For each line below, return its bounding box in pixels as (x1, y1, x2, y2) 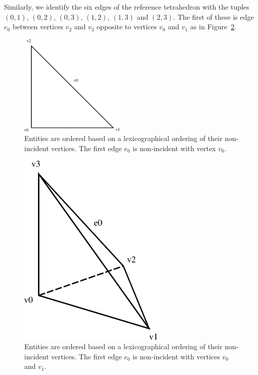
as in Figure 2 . (190, 21, 237, 32)
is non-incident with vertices (133, 351, 220, 361)
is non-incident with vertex (133, 143, 216, 153)
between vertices (12, 21, 63, 32)
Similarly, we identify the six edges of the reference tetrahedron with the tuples (4, 2, 249, 12)
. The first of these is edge (173, 11, 254, 22)
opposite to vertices (97, 21, 157, 32)
